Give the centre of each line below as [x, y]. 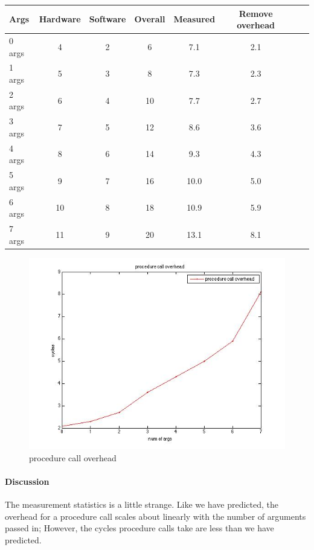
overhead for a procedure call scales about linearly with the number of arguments [155, 516]
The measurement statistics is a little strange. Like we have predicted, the [142, 504]
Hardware [60, 19]
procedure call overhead [73, 457]
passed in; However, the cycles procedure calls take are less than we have [139, 528]
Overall [150, 19]
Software [107, 19]
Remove [256, 13]
